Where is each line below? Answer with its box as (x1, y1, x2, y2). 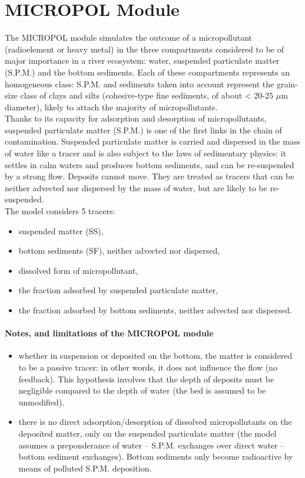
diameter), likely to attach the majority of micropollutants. (5, 100, 218, 113)
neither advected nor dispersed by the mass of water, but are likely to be (5, 181, 267, 194)
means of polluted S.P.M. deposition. (18, 461, 152, 474)
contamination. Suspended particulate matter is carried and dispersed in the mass (5, 135, 300, 148)
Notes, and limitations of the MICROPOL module (5, 327, 214, 339)
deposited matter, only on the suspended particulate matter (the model (18, 427, 277, 439)
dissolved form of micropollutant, (18, 264, 138, 276)
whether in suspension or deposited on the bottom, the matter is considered (18, 349, 293, 362)
